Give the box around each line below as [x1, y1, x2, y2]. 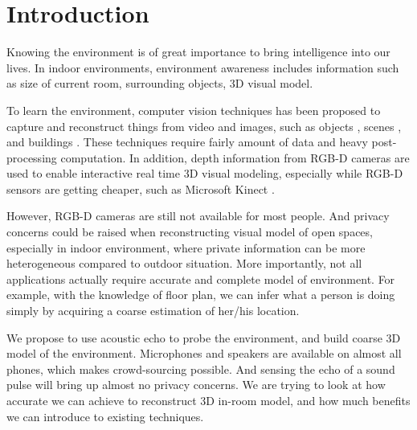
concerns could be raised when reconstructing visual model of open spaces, [6, 223, 373, 240]
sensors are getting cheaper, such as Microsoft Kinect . [6, 180, 275, 197]
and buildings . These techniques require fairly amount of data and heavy [6, 133, 368, 150]
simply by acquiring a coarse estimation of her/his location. [6, 302, 300, 319]
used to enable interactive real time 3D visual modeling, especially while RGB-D [6, 165, 403, 182]
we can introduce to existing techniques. [6, 407, 204, 424]
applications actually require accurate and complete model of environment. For [6, 270, 395, 287]
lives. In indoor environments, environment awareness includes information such [6, 59, 399, 76]
